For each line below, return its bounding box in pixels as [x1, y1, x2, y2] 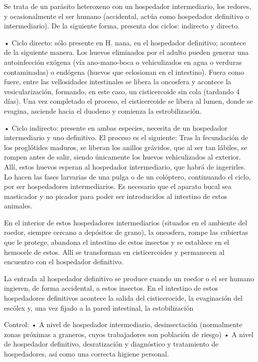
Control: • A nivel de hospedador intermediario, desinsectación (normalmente [4, 319, 243, 330]
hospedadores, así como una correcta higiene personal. [4, 349, 169, 359]
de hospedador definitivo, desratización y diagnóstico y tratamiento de [4, 339, 219, 349]
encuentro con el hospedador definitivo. [4, 256, 124, 267]
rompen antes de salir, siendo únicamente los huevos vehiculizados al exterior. [4, 152, 241, 162]
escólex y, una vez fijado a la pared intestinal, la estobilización [4, 302, 194, 313]
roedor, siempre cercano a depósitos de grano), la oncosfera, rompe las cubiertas [4, 227, 248, 237]
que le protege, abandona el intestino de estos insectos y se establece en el [4, 237, 229, 247]
